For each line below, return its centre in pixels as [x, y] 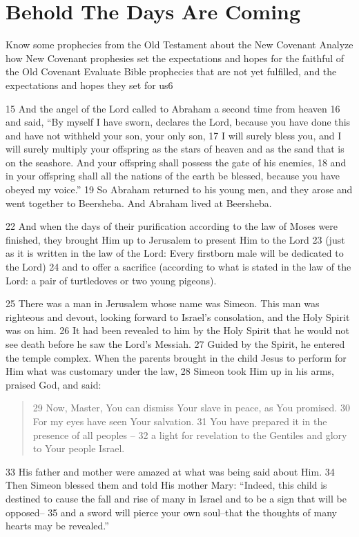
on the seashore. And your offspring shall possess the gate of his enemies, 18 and [176, 162]
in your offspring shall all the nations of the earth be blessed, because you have [173, 176]
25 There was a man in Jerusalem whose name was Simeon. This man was [163, 303]
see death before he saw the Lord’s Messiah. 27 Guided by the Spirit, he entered [175, 344]
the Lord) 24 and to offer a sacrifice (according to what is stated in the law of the [178, 267]
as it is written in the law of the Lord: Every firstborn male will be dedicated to [175, 253]
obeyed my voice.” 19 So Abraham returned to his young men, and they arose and [179, 189]
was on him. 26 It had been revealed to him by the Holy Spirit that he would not [177, 330]
